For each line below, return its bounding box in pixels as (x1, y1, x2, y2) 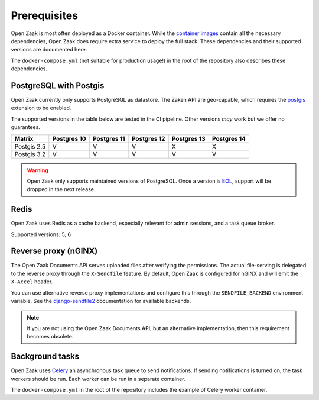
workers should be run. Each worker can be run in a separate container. (11, 375, 185, 382)
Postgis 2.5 (14, 142, 46, 150)
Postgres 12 (131, 134, 165, 143)
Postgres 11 (92, 134, 125, 143)
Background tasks (11, 351, 80, 362)
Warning (27, 166, 48, 174)
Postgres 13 (171, 134, 206, 143)
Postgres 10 (52, 134, 86, 143)
